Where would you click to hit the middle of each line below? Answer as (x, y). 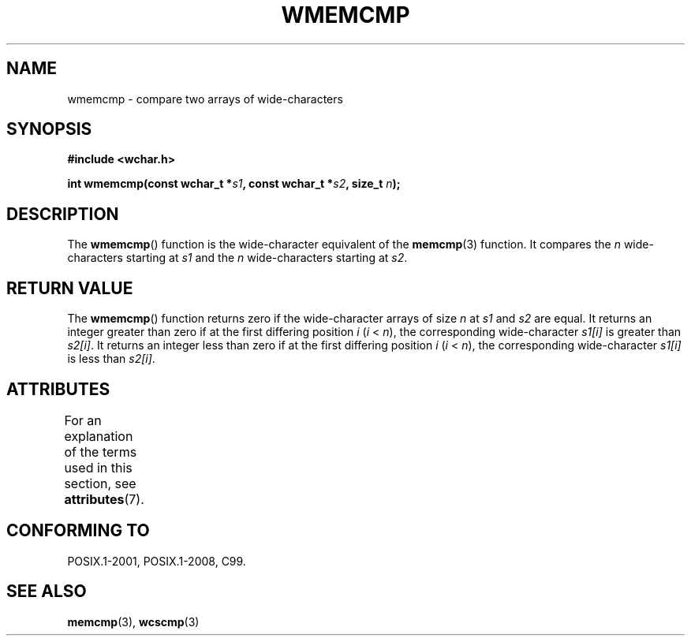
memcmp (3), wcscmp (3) (133, 621)
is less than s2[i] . (111, 359)
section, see (100, 483)
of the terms (101, 452)
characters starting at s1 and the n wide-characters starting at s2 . (237, 258)
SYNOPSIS (49, 129)
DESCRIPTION (63, 214)
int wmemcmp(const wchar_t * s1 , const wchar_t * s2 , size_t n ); (234, 184)
